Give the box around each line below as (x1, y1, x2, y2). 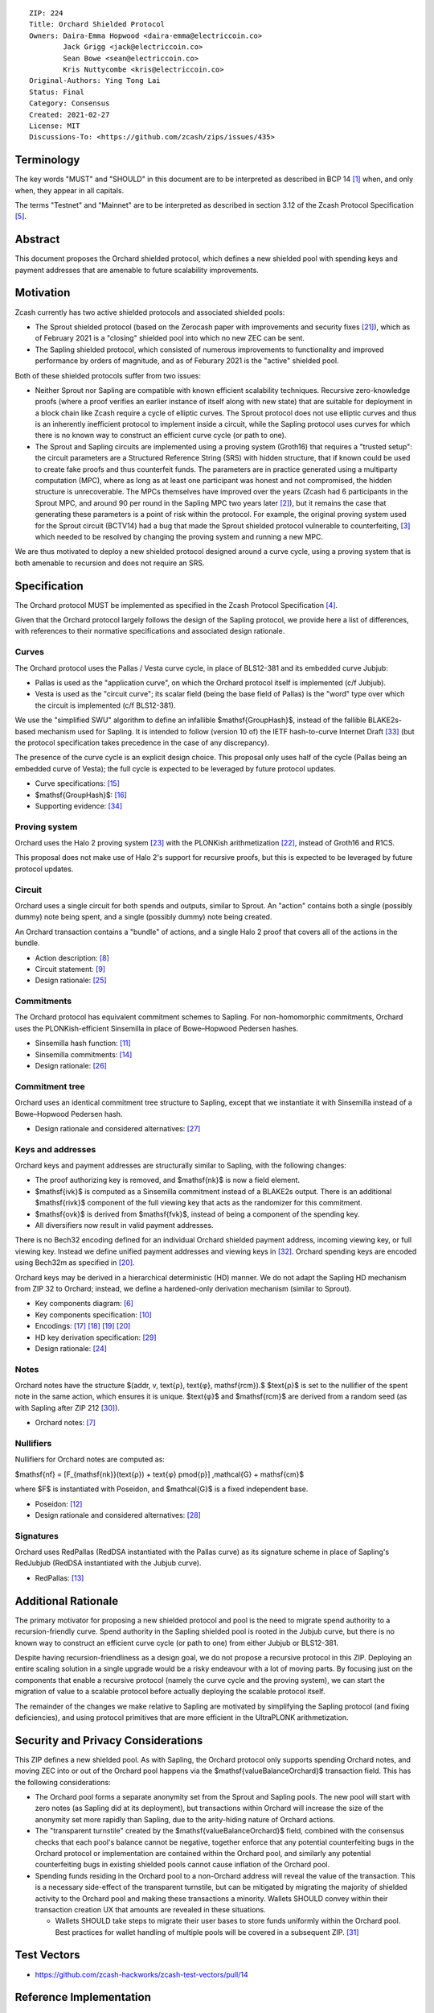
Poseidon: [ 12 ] (35, 1498, 83, 1509)
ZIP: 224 (29, 9, 63, 18)
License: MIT (29, 121, 80, 130)
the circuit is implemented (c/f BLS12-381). (35, 701, 176, 710)
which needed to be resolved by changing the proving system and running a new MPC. (35, 532, 323, 541)
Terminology (14, 153, 80, 167)
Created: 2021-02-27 (29, 110, 110, 119)
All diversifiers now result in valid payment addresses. (35, 1221, 214, 1230)
